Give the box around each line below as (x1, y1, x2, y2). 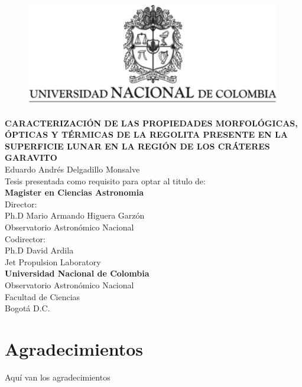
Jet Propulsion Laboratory (5, 255, 101, 268)
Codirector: (5, 232, 46, 245)
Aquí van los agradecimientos (5, 370, 111, 383)
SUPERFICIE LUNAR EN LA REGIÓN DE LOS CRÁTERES (5, 139, 270, 152)
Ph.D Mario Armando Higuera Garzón (5, 209, 145, 222)
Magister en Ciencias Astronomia (5, 186, 144, 199)
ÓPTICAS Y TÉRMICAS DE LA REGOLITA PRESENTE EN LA (5, 128, 288, 141)
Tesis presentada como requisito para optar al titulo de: (5, 174, 206, 187)
